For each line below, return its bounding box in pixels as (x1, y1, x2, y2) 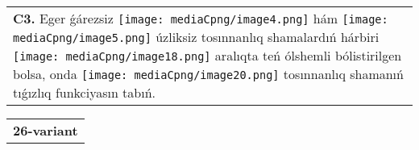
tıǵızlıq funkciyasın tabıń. (13, 83, 156, 102)
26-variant (13, 121, 78, 140)
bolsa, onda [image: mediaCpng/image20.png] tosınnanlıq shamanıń (13, 65, 404, 83)
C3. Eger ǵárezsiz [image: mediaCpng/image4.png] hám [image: (13, 9, 388, 27)
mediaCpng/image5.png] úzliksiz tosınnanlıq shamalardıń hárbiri (13, 27, 380, 46)
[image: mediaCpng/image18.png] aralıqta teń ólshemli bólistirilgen (13, 46, 402, 65)
